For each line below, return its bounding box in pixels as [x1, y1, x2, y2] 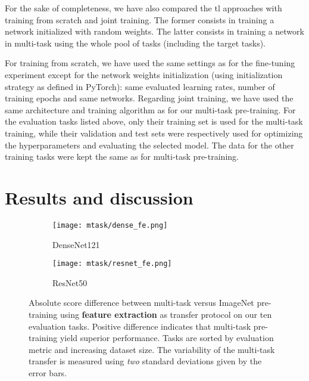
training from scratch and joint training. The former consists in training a [5, 13, 274, 26]
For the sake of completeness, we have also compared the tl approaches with [5, 2, 282, 14]
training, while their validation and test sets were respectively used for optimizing [5, 126, 303, 139]
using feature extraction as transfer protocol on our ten [60, 308, 272, 320]
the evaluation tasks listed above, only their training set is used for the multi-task [5, 115, 303, 128]
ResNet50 [52, 276, 88, 289]
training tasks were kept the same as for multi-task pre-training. [5, 150, 239, 163]
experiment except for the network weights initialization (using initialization [5, 68, 283, 80]
